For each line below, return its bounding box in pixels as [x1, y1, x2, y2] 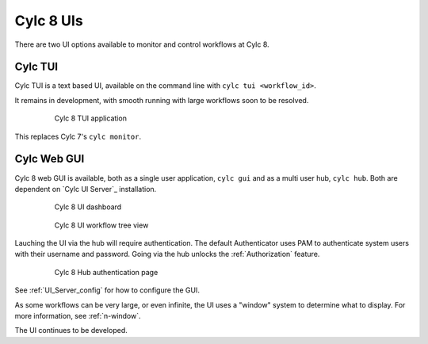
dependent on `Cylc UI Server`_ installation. [14, 184, 157, 193]
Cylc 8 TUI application [54, 113, 127, 123]
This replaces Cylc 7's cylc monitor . [14, 132, 142, 141]
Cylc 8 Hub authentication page [54, 267, 159, 277]
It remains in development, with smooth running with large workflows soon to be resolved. [14, 95, 309, 105]
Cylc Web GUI [14, 152, 85, 166]
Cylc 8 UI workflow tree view [54, 220, 149, 230]
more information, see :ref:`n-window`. [14, 312, 142, 321]
